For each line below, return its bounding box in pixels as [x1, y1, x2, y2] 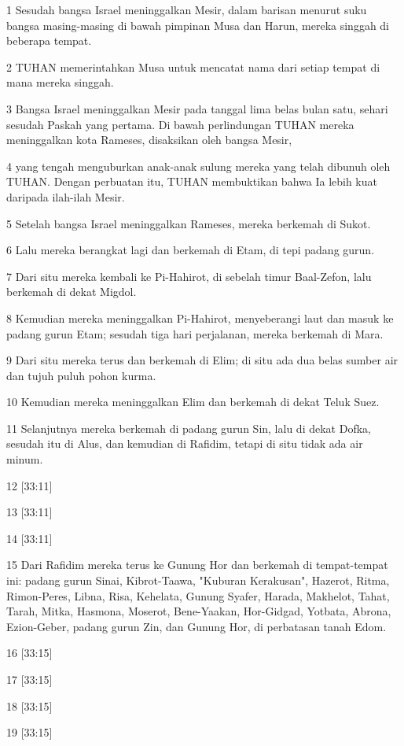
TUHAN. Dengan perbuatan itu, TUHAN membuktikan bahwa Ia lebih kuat [6, 173, 377, 190]
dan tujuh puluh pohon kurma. [6, 367, 156, 383]
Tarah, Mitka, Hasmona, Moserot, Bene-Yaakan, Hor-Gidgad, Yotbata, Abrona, [6, 603, 391, 619]
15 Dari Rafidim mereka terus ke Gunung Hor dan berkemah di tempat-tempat [6, 556, 388, 573]
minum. [6, 451, 43, 467]
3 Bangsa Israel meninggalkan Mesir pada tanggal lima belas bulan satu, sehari [6, 100, 388, 116]
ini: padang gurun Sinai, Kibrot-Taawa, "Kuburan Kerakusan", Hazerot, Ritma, [6, 572, 390, 589]
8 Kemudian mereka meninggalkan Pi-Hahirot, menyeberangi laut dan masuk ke [6, 309, 394, 326]
